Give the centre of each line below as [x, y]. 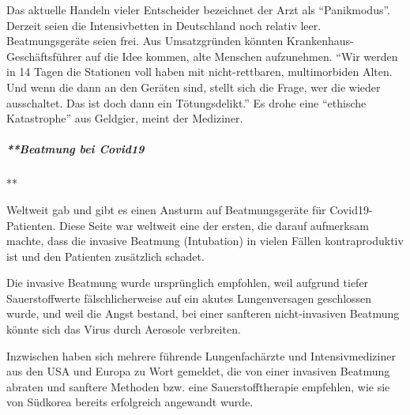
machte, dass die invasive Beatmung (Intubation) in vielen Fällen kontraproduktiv [205, 241]
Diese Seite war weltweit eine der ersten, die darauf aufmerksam [214, 225]
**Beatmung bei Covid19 [75, 149]
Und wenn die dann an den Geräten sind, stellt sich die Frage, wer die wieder [194, 87]
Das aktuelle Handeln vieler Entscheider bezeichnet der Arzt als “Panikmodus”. [198, 9]
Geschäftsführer [44, 56]
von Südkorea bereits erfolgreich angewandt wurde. [130, 402]
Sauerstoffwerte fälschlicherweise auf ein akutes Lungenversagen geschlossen [189, 298]
